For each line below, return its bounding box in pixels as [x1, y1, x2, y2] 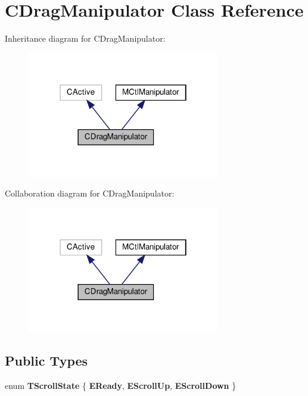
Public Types [5, 351, 88, 369]
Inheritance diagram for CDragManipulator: [5, 32, 166, 45]
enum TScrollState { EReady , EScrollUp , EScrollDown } [5, 379, 237, 391]
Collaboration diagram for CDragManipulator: [5, 187, 175, 199]
